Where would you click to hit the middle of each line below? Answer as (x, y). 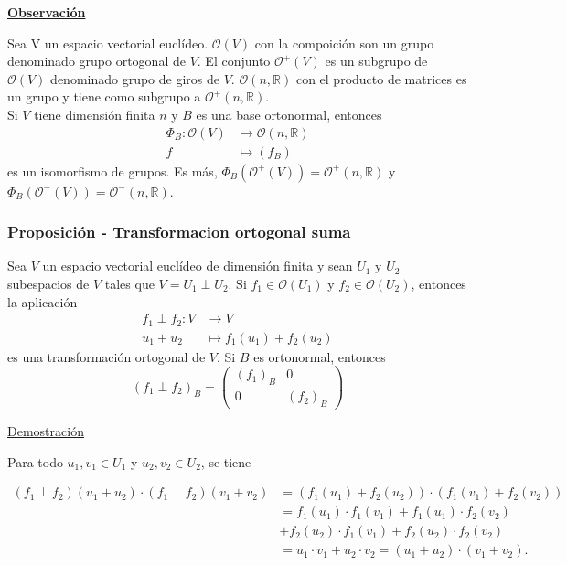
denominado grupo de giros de (135, 78)
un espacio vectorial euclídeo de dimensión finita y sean (198, 266)
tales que (129, 284)
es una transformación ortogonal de (107, 356)
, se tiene (226, 461)
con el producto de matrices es (381, 78)
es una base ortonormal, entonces (289, 114)
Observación (47, 12)
